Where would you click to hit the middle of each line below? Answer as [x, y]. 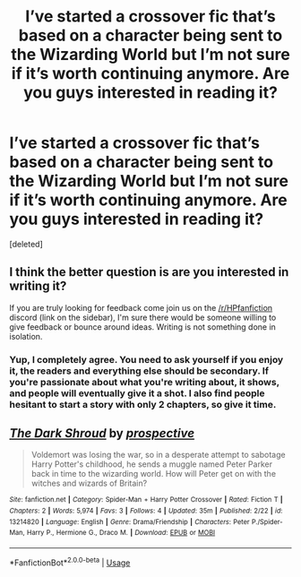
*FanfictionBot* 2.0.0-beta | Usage [70, 562]
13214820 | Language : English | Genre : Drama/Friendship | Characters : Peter [129, 521]
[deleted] [26, 244]
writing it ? [38, 286]
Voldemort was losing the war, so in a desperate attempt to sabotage [158, 455]
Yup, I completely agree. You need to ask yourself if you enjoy [146, 359]
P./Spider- [267, 521]
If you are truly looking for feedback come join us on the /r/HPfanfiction [141, 307]
